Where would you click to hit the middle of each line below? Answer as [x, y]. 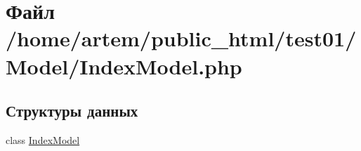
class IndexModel [43, 139]
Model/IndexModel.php [124, 66]
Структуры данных [72, 111]
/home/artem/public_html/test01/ [181, 38]
